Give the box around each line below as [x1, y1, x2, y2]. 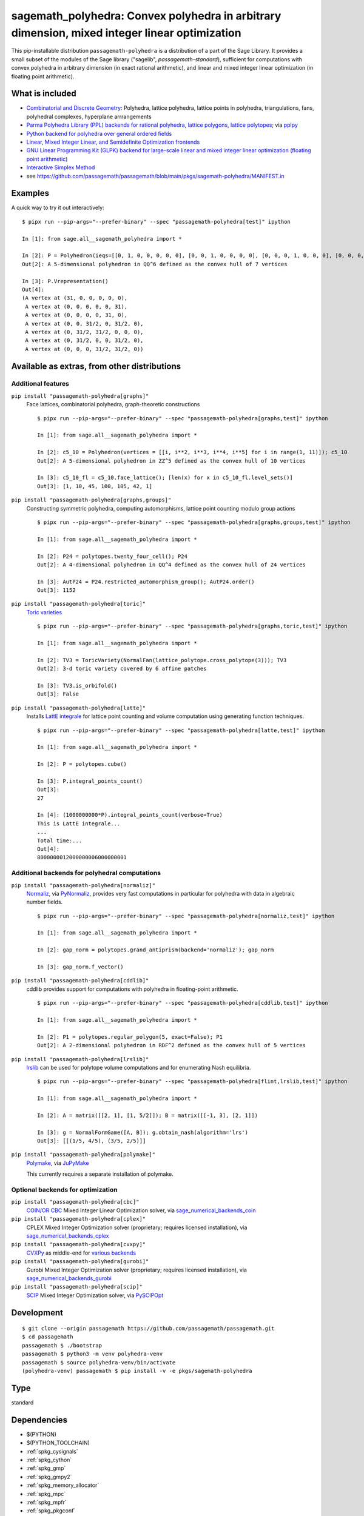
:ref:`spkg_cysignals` [26, 1447, 78, 1455]
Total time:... [37, 837, 83, 844]
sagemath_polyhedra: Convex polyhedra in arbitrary [11, 9, 281, 22]
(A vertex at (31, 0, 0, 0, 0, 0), [22, 295, 128, 301]
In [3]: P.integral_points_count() [37, 777, 143, 785]
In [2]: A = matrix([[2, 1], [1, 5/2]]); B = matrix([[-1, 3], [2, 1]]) [37, 1112, 258, 1119]
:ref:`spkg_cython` [26, 1456, 72, 1464]
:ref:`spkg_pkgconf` [26, 1507, 76, 1514]
